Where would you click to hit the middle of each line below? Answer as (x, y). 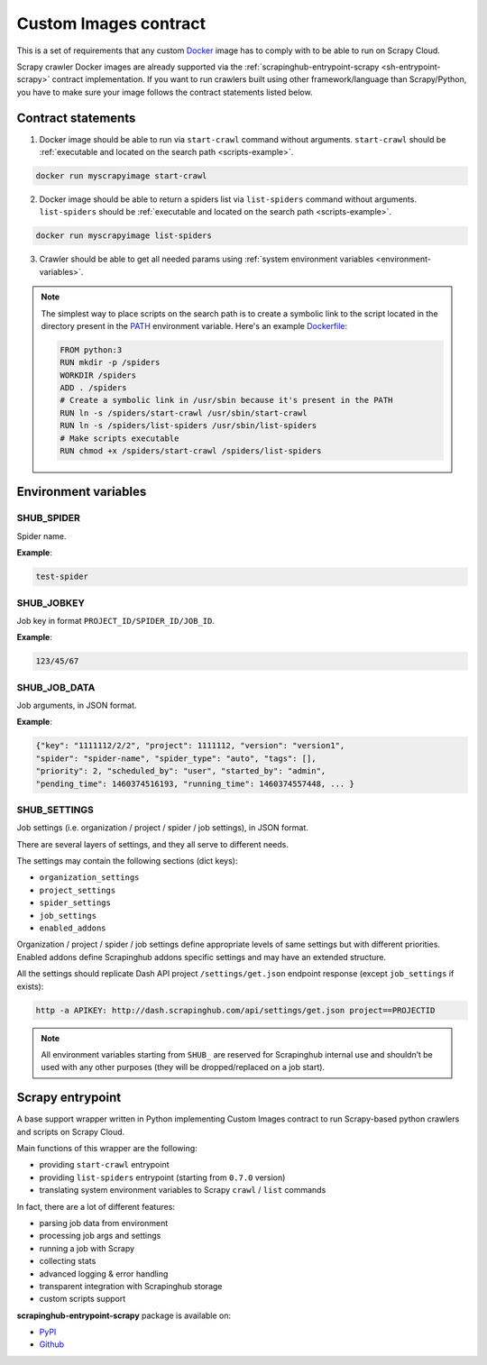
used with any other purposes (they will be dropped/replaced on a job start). (183, 1067)
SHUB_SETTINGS (55, 810)
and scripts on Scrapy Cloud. (71, 1131)
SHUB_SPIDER (48, 518)
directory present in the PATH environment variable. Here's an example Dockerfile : (194, 325)
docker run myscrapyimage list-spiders (124, 236)
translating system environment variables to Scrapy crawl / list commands (183, 1190)
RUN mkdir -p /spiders (110, 362)
